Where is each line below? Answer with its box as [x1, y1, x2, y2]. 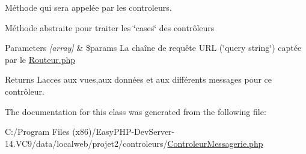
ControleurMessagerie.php [167, 137, 263, 149]
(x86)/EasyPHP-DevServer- [72, 125, 175, 138]
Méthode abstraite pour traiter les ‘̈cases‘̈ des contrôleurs [5, 21, 215, 34]
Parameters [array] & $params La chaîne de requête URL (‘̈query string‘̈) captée [5, 41, 302, 54]
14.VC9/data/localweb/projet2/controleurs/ [5, 137, 168, 149]
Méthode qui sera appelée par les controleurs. [5, 1, 172, 13]
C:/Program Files [5, 125, 70, 138]
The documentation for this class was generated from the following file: [5, 105, 266, 117]
